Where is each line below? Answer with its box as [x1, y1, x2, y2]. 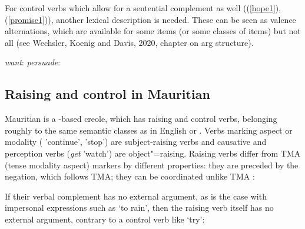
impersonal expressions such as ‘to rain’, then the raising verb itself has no [5, 201, 274, 214]
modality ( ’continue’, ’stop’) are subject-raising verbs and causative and [5, 135, 267, 148]
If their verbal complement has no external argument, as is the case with [5, 190, 267, 202]
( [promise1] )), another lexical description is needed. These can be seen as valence [5, 13, 296, 25]
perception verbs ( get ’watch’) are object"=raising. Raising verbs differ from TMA [5, 147, 301, 159]
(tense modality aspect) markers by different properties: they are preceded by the [5, 158, 299, 171]
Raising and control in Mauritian [5, 85, 210, 103]
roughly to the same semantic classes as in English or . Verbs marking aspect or [5, 124, 293, 136]
